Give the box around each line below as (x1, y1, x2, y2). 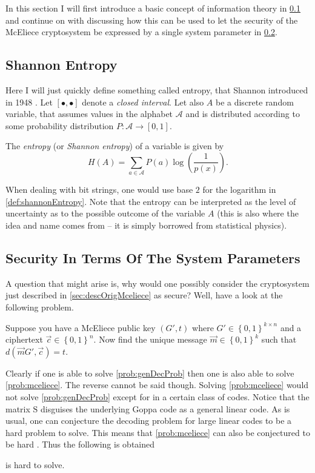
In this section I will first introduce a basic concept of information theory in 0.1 (5, 2, 300, 14)
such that (261, 333, 297, 346)
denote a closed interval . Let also (82, 95, 204, 108)
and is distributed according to (185, 107, 300, 120)
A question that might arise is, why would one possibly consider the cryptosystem (5, 277, 310, 289)
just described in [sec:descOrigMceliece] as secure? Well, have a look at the (5, 289, 283, 301)
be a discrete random (215, 95, 294, 108)
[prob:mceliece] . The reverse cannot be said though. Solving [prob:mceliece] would (5, 378, 309, 391)
